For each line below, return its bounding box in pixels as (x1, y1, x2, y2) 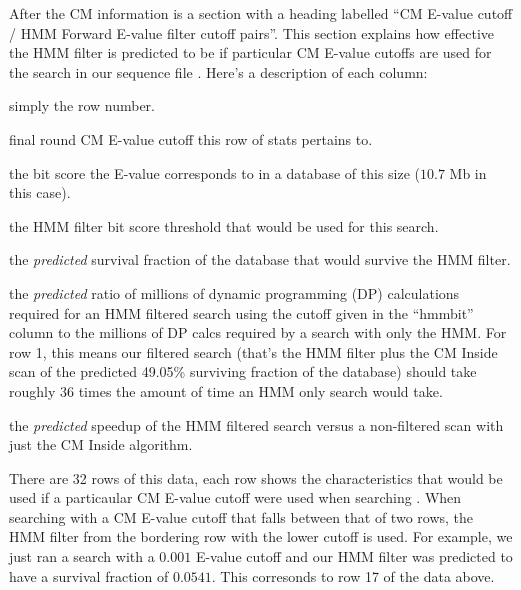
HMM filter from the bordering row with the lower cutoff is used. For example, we (9, 526, 513, 547)
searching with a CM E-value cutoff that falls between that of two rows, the (9, 506, 474, 527)
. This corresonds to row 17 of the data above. (211, 565, 495, 586)
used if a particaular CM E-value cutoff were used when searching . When (9, 487, 462, 508)
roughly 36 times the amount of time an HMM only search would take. (9, 380, 443, 401)
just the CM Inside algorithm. (9, 434, 193, 455)
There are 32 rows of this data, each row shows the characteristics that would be (9, 467, 503, 488)
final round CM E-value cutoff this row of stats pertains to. (9, 128, 373, 149)
